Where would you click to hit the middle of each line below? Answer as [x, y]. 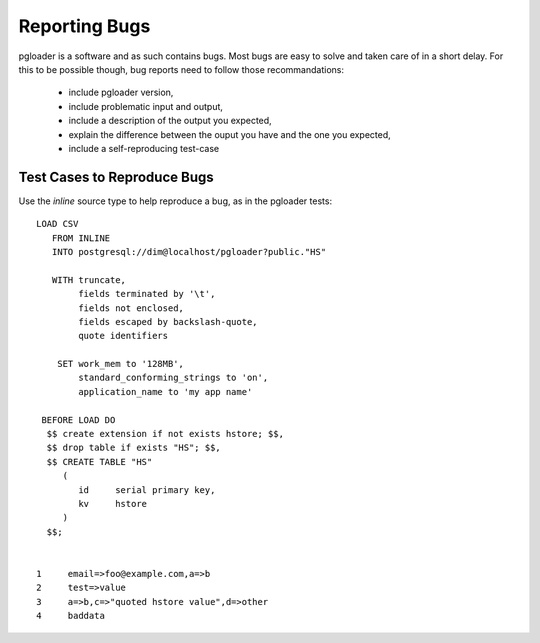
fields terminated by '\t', [147, 294]
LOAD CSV [57, 224]
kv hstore [113, 503]
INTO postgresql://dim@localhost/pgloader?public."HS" [189, 251]
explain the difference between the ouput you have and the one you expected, [230, 134]
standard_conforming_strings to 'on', [173, 378]
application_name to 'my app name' [165, 391]
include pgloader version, [121, 92]
